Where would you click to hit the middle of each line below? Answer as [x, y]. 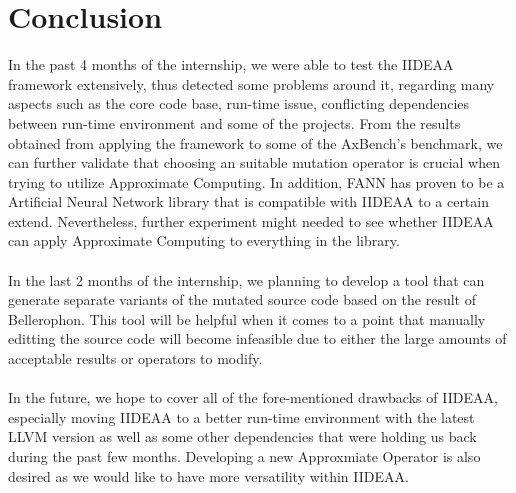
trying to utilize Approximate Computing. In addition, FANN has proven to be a [256, 181]
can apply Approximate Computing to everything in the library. [204, 240]
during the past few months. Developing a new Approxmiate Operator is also [244, 456]
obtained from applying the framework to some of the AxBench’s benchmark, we [255, 142]
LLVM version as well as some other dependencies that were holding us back [242, 436]
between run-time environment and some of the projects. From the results [234, 122]
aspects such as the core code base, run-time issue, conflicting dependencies [239, 103]
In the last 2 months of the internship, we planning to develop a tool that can [246, 279]
